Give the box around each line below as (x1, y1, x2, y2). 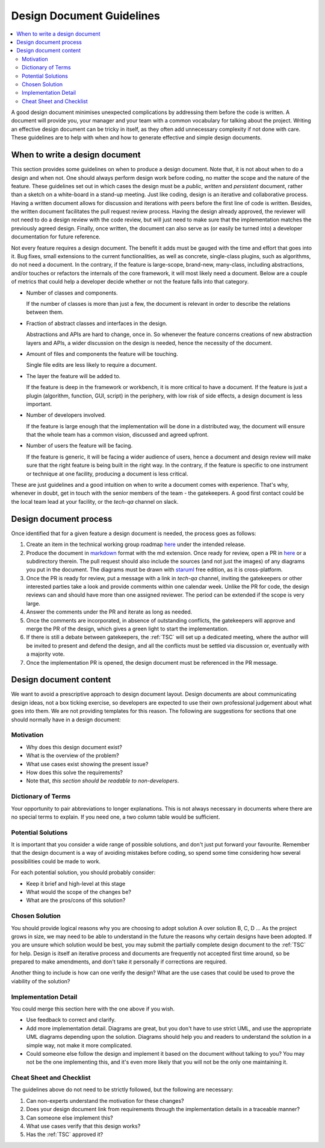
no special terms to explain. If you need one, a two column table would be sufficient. (11, 813, 220, 820)
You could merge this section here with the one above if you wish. (11, 1005, 175, 1012)
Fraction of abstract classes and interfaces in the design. (26, 320, 168, 327)
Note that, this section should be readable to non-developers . (26, 777, 179, 784)
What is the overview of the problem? (26, 752, 120, 760)
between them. (26, 308, 64, 316)
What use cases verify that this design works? (26, 1123, 141, 1130)
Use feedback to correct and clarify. (26, 1016, 116, 1024)
